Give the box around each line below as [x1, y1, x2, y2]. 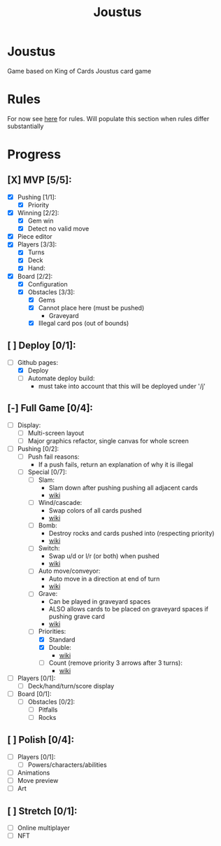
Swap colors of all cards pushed [48, 506, 142, 515]
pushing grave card [48, 612, 105, 620]
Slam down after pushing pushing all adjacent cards [48, 484, 198, 492]
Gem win [27, 216, 54, 225]
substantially [7, 122, 44, 130]
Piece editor [17, 233, 52, 241]
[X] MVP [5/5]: [7, 174, 72, 186]
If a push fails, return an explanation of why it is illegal [38, 460, 194, 469]
